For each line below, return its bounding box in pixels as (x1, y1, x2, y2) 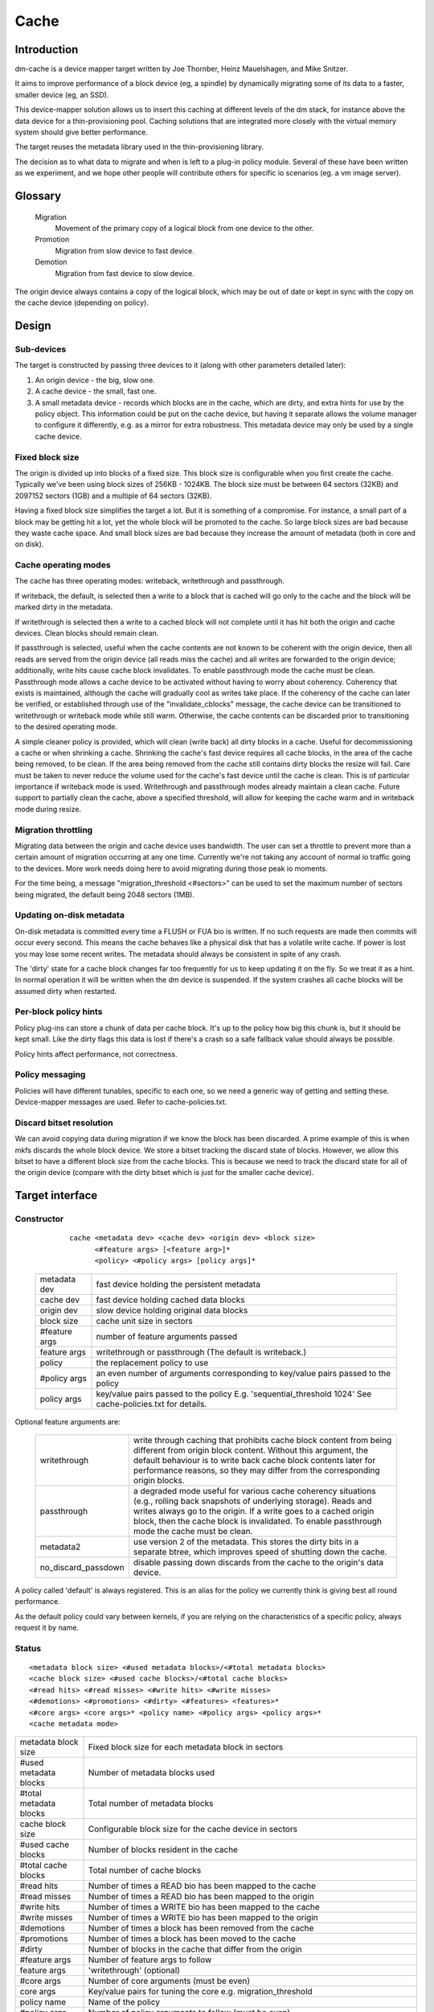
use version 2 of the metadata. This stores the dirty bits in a (133, 1536, 359, 1547)
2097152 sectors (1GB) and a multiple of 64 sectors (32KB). (14, 491, 212, 501)
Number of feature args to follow (88, 1954, 212, 1965)
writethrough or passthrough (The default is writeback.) (96, 1346, 307, 1358)
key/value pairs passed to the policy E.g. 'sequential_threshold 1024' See (96, 1388, 372, 1400)
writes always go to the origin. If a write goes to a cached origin (133, 1505, 375, 1516)
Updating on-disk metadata (14, 909, 125, 921)
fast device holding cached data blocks (96, 1294, 245, 1305)
